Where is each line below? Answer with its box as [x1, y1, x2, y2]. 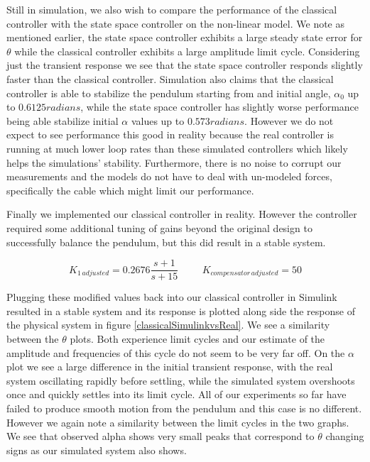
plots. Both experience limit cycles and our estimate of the [70, 331, 325, 346]
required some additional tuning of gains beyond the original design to [6, 220, 312, 235]
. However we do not [244, 113, 334, 128]
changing [325, 429, 364, 444]
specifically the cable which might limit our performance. [6, 182, 254, 197]
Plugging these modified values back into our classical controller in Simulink [6, 290, 337, 304]
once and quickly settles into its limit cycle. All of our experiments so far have [6, 387, 347, 402]
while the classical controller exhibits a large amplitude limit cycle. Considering [14, 43, 360, 58]
